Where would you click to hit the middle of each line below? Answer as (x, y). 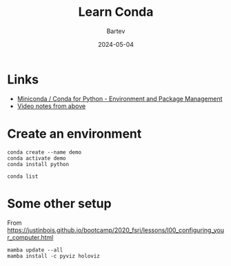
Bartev (116, 31)
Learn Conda (116, 12)
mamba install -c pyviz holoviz (53, 256)
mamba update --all (35, 250)
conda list (23, 176)
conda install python (38, 164)
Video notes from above (51, 106)
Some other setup (59, 203)
